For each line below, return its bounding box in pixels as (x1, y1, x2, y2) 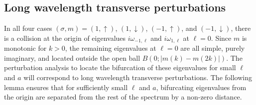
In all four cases (4, 23, 52, 33)
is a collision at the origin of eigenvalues (4, 32, 126, 43)
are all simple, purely (180, 43, 245, 53)
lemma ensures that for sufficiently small (4, 82, 128, 92)
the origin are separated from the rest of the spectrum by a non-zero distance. (4, 92, 242, 102)
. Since (211, 32, 232, 43)
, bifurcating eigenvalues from (156, 82, 247, 92)
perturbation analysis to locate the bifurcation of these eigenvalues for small (4, 62, 236, 73)
